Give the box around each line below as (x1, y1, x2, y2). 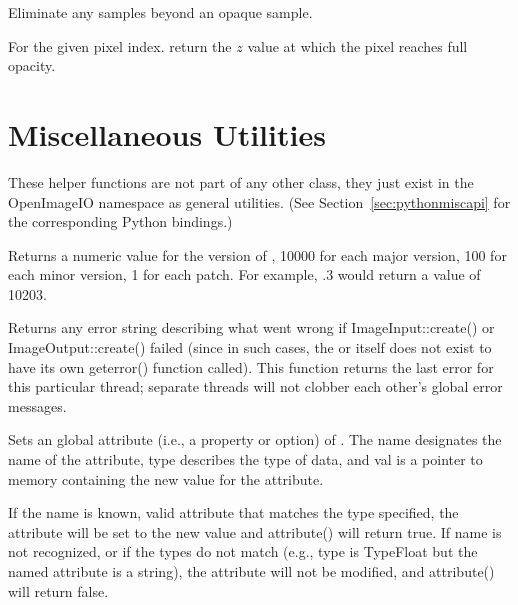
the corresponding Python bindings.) (8, 211, 233, 232)
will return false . (8, 580, 109, 601)
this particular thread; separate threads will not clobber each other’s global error (8, 376, 503, 397)
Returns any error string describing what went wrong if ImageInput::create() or (8, 317, 495, 338)
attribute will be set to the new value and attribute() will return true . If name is (8, 521, 502, 542)
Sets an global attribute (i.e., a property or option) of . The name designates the (8, 429, 502, 450)
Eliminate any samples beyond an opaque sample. (8, 2, 313, 22)
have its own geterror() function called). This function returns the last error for (8, 356, 494, 377)
